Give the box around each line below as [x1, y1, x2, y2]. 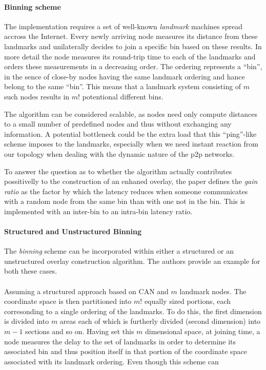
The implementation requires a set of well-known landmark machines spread [4, 20, 243, 31]
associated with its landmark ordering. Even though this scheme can [4, 356, 219, 366]
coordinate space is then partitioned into [4, 296, 132, 306]
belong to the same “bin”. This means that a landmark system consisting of [4, 81, 241, 92]
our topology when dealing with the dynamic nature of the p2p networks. [4, 148, 235, 159]
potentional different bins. [82, 91, 163, 101]
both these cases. [4, 265, 57, 276]
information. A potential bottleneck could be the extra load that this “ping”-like [4, 128, 257, 139]
